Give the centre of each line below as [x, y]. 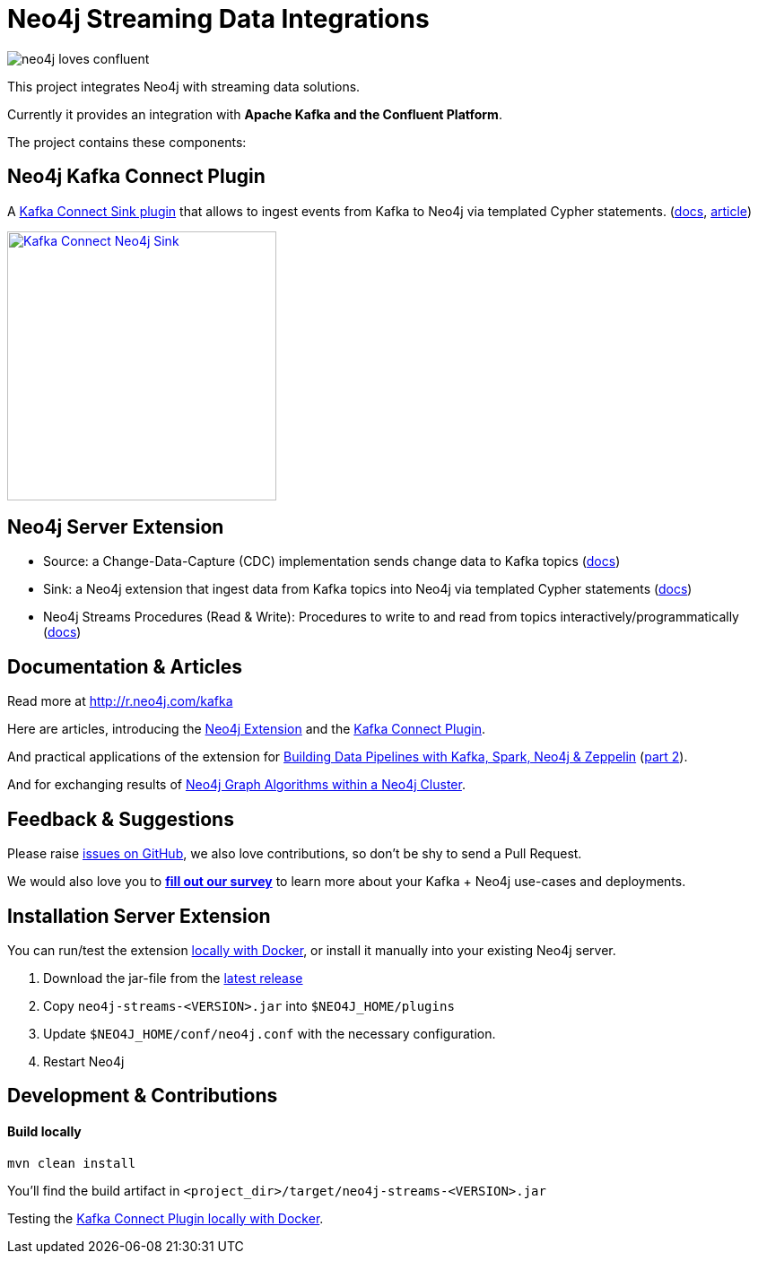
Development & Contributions [143, 1096]
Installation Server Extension [139, 916]
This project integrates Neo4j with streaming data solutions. [184, 86]
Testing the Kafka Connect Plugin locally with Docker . [166, 1218]
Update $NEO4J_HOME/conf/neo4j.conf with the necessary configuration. [270, 1033]
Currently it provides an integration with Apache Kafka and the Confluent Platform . [255, 114]
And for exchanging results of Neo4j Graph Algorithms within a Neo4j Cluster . [236, 785]
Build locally [44, 1131]
